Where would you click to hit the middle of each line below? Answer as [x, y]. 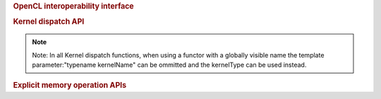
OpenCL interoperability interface [73, 6]
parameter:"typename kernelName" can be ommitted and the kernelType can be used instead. [169, 65]
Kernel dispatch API [49, 22]
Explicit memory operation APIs [70, 86]
